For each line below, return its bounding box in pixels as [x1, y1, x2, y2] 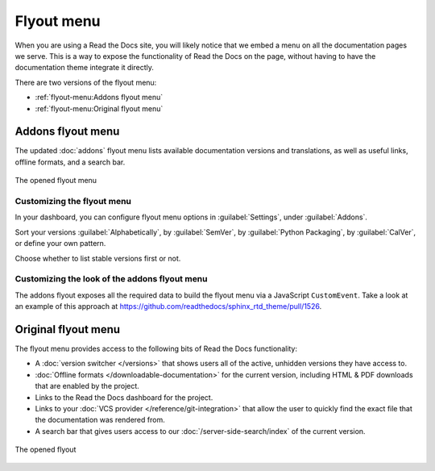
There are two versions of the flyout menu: [14, 77, 157, 87]
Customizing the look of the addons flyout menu [14, 273, 208, 285]
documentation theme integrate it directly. [14, 63, 155, 73]
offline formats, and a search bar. [14, 157, 126, 167]
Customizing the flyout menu [14, 195, 132, 206]
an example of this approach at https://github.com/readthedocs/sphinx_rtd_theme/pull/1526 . [14, 302, 322, 311]
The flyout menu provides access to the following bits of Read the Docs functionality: [14, 344, 298, 353]
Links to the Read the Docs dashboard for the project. [35, 392, 213, 402]
